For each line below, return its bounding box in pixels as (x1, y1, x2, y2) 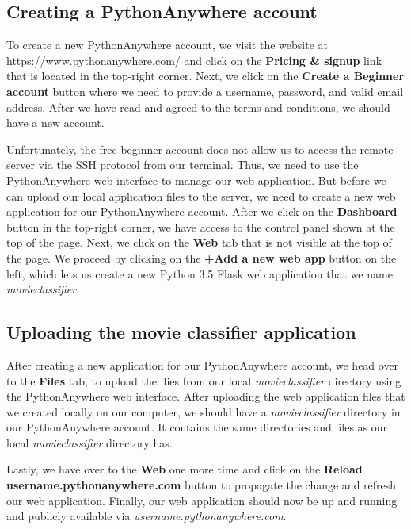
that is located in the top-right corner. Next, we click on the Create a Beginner (6, 67, 405, 84)
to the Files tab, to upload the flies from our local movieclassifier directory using (6, 372, 401, 389)
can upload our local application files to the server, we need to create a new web (6, 187, 396, 204)
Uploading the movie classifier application (6, 320, 356, 344)
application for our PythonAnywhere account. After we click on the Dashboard (6, 203, 398, 220)
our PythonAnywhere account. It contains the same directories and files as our (6, 419, 388, 435)
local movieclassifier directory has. (6, 434, 173, 450)
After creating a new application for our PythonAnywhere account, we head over (6, 356, 399, 373)
